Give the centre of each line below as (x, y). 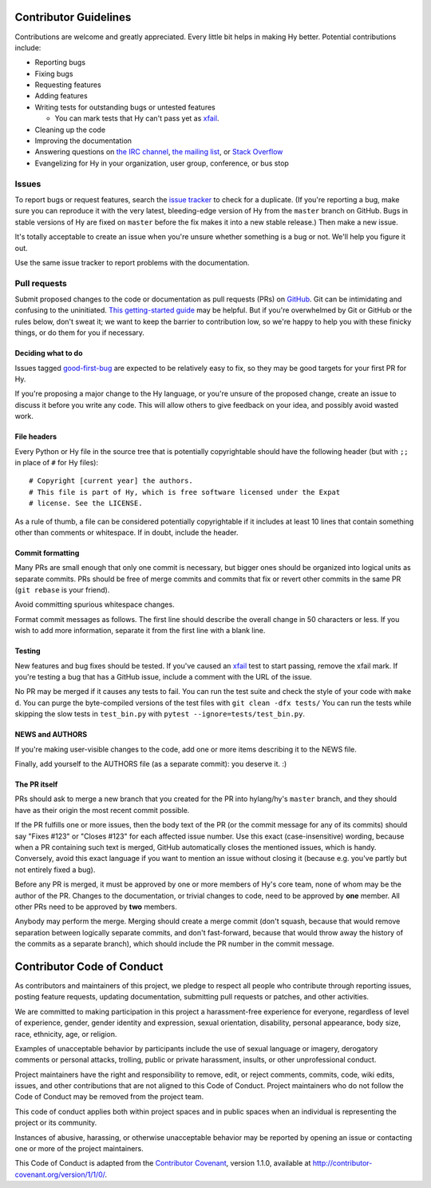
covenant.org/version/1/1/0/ (60, 1174)
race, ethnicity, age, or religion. (66, 1034)
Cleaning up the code (70, 130)
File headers (36, 437)
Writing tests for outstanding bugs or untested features (125, 107)
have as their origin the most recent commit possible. (102, 810)
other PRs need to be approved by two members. (96, 907)
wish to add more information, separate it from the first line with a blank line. (140, 631)
